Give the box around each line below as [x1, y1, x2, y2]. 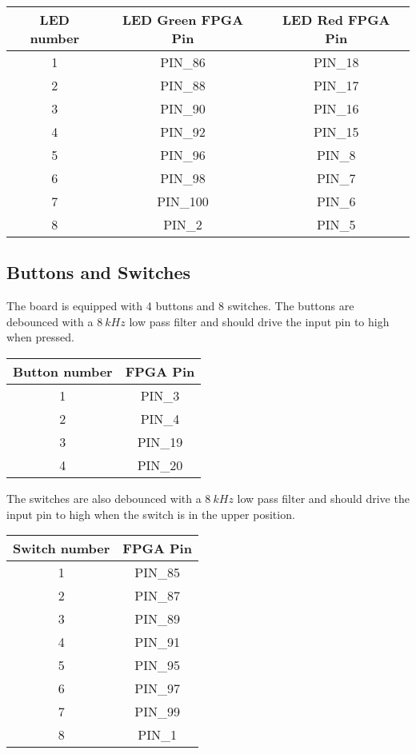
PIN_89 [134, 609, 180, 628]
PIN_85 [134, 563, 180, 582]
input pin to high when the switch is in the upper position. [6, 505, 295, 522]
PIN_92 [160, 122, 206, 141]
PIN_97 [134, 679, 180, 698]
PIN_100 [157, 192, 209, 210]
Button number [13, 361, 113, 381]
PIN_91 [134, 632, 180, 652]
